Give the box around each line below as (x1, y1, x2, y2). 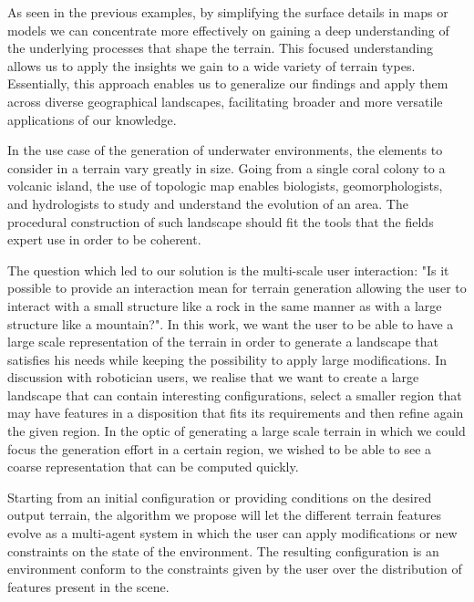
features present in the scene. (7, 576, 170, 596)
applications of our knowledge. (7, 109, 177, 129)
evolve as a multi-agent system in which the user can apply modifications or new (7, 524, 458, 543)
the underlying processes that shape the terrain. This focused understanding (7, 38, 434, 57)
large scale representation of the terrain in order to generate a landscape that (7, 332, 439, 351)
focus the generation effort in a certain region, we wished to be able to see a (7, 439, 432, 458)
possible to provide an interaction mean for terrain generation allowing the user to (7, 278, 467, 297)
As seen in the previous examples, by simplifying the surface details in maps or (7, 3, 448, 21)
